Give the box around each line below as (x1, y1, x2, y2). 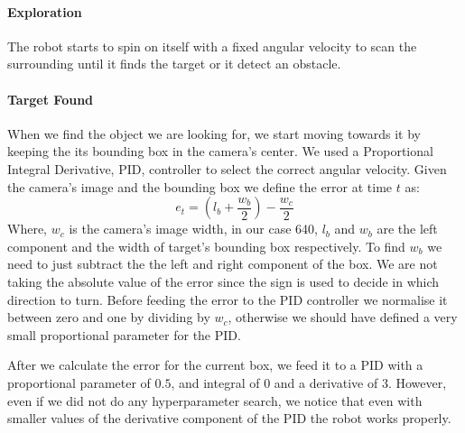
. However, (387, 373, 447, 392)
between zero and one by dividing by (7, 308, 210, 327)
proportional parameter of (7, 373, 151, 392)
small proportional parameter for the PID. (7, 325, 241, 344)
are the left (377, 219, 438, 238)
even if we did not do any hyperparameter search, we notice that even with (7, 391, 423, 410)
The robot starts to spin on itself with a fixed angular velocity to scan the (7, 36, 417, 55)
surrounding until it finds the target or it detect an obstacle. (7, 54, 341, 73)
